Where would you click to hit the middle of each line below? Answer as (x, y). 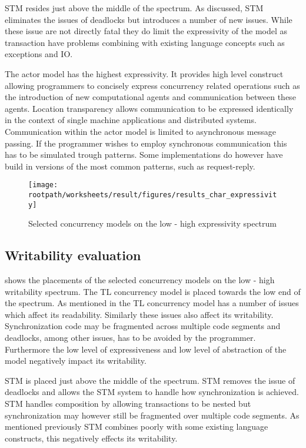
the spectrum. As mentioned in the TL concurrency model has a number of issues (152, 303)
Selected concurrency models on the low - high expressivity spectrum (152, 223)
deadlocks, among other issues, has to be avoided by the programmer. (130, 338)
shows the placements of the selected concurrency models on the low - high (140, 280)
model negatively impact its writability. (76, 361)
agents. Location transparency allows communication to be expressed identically (149, 108)
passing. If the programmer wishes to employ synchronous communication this (146, 143)
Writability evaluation (73, 255)
